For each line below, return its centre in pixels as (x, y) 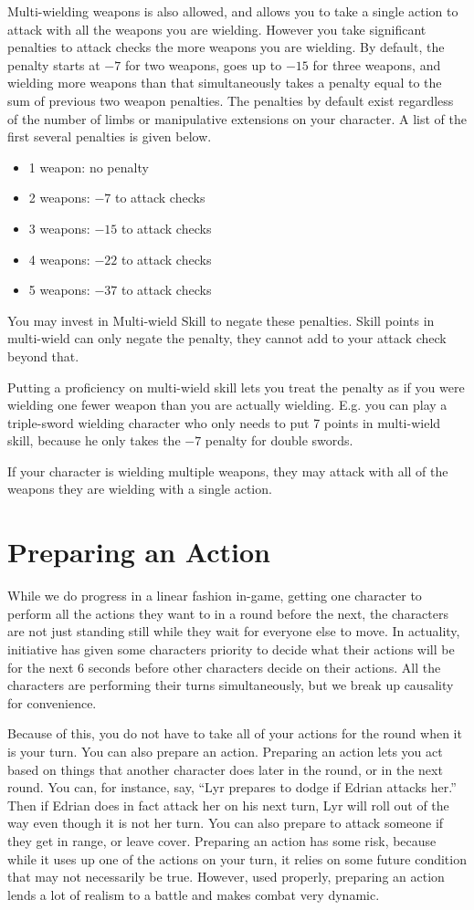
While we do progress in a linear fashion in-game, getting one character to (215, 596)
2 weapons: (59, 198)
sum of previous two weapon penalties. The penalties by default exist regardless (231, 100)
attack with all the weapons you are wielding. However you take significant (217, 29)
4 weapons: (59, 259)
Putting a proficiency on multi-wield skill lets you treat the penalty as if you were (236, 387)
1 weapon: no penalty (89, 167)
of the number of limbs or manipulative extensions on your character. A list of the (237, 118)
